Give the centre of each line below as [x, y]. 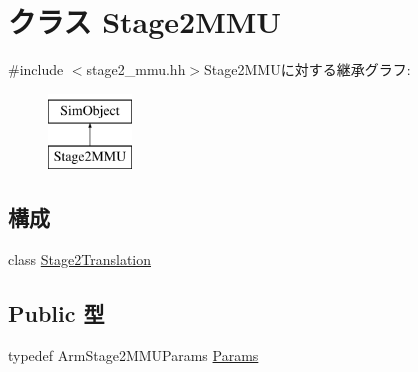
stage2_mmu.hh [136, 69]
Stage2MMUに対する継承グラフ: [307, 69]
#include [36, 69]
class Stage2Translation [80, 259]
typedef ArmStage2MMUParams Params [133, 354]
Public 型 [56, 313]
